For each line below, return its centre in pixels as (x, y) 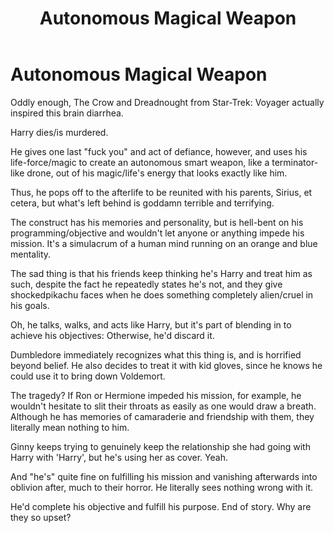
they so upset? (41, 517)
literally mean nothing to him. (70, 427)
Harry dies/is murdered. (59, 132)
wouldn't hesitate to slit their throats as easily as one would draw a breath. (163, 406)
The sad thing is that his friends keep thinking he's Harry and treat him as (161, 273)
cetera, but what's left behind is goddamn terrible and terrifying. (142, 203)
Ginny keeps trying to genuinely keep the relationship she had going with (160, 446)
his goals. (30, 305)
